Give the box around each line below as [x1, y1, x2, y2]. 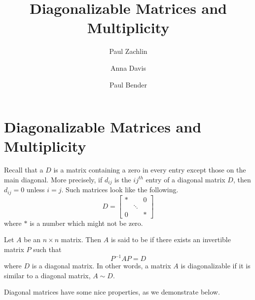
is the [114, 174, 131, 184]
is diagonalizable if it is [181, 260, 251, 271]
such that [33, 244, 62, 254]
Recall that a [4, 165, 43, 175]
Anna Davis [110, 62, 146, 73]
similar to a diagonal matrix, [4, 270, 91, 280]
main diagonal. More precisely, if [4, 174, 103, 184]
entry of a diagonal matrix [146, 174, 225, 184]
